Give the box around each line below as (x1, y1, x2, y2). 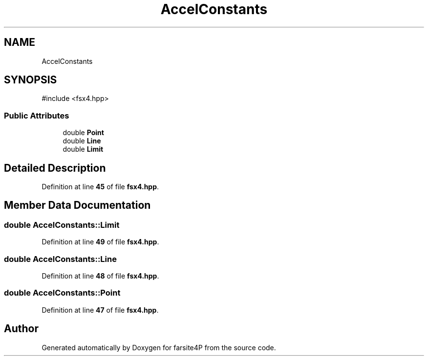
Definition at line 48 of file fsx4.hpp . (42, 272, 159, 280)
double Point (63, 128, 104, 137)
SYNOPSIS (4, 74, 57, 86)
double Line (63, 137, 101, 145)
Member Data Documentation (4, 199, 151, 212)
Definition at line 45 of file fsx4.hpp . (42, 182, 159, 191)
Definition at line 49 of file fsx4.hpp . (42, 238, 159, 246)
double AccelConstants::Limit (4, 220, 120, 230)
